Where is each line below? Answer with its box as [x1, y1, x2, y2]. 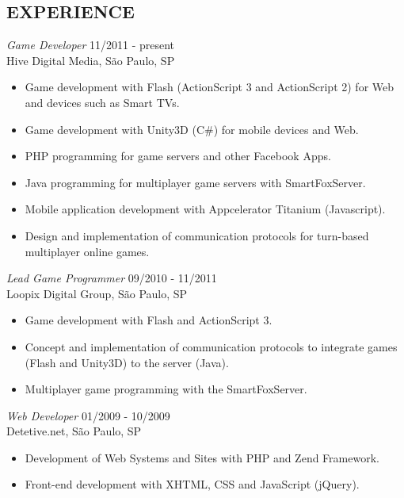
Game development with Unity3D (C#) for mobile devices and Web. [25, 121, 359, 137]
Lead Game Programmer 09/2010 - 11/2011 [6, 270, 217, 286]
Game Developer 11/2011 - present [6, 36, 175, 53]
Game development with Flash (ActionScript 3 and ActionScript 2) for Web [25, 79, 394, 95]
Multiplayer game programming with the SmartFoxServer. [25, 381, 307, 397]
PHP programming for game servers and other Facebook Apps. [25, 147, 331, 164]
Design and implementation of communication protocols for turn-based [25, 227, 369, 243]
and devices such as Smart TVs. [25, 94, 180, 110]
